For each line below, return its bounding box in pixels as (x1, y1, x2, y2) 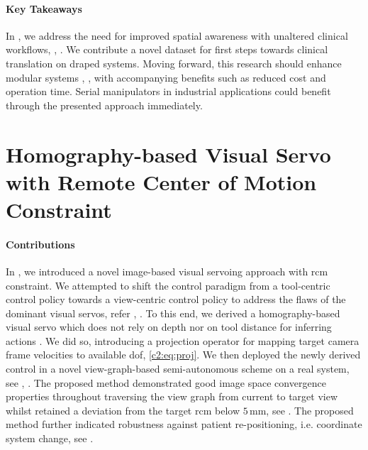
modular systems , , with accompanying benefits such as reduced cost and (6, 70, 326, 84)
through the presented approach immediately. (6, 97, 203, 112)
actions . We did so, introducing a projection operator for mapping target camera (6, 333, 359, 348)
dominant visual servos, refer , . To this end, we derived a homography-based (6, 305, 340, 320)
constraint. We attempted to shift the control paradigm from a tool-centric (6, 278, 330, 292)
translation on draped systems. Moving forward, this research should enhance (6, 55, 342, 70)
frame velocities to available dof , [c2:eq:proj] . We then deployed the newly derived (6, 347, 361, 362)
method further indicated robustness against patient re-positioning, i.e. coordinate (6, 417, 362, 432)
